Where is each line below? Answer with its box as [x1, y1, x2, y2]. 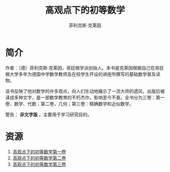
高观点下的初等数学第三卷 [12, 161, 66, 167]
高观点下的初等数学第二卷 [12, 155, 66, 161]
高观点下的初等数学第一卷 [12, 148, 66, 154]
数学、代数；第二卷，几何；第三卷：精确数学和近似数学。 [14, 100, 134, 106]
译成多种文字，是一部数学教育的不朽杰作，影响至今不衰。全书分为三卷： [5, 94, 156, 100]
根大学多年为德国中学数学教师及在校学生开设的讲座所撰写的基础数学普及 [5, 71, 156, 77]
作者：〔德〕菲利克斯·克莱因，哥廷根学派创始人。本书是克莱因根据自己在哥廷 [5, 65, 164, 71]
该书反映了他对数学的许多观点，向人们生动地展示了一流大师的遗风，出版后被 [5, 88, 165, 94]
